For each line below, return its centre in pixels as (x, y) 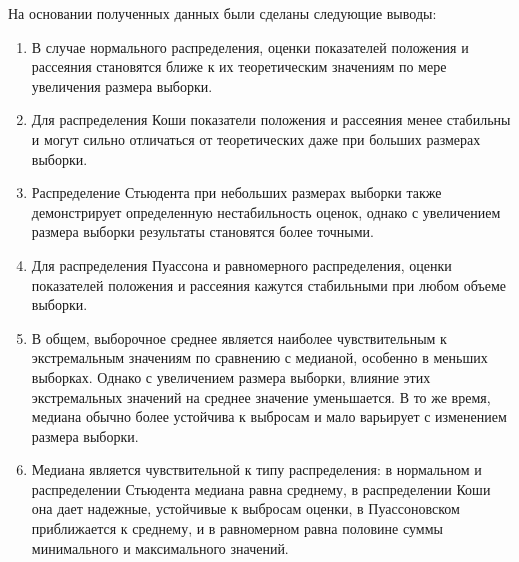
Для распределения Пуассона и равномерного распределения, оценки (241, 264)
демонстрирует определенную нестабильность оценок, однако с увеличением (266, 211)
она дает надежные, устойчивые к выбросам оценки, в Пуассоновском (245, 508)
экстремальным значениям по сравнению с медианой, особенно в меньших (259, 357)
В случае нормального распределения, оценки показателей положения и (250, 46)
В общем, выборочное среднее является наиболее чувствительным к (239, 337)
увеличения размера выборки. (122, 85)
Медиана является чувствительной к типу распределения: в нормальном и (256, 469)
